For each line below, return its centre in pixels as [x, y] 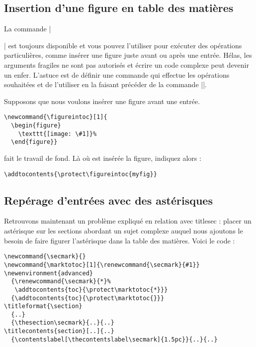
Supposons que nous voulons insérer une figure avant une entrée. [102, 101]
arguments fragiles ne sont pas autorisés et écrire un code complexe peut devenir [127, 64]
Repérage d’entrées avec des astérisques [108, 200]
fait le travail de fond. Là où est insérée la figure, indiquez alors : [103, 158]
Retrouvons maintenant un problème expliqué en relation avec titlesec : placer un [128, 221]
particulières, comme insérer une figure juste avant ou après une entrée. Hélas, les [128, 55]
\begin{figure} [36, 126]
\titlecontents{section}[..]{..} [59, 331]
